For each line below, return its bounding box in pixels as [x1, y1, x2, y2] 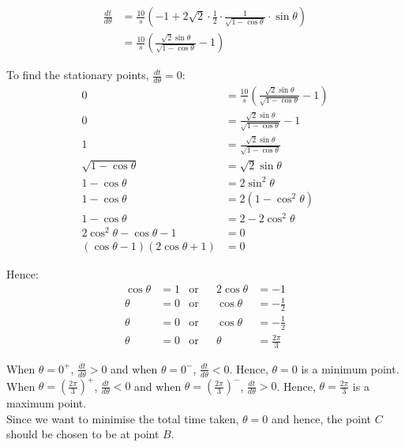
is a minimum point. [301, 360, 399, 377]
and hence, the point [271, 410, 372, 426]
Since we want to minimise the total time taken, [6, 410, 239, 426]
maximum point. [6, 395, 87, 411]
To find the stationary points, [6, 66, 149, 83]
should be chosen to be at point [6, 426, 159, 442]
